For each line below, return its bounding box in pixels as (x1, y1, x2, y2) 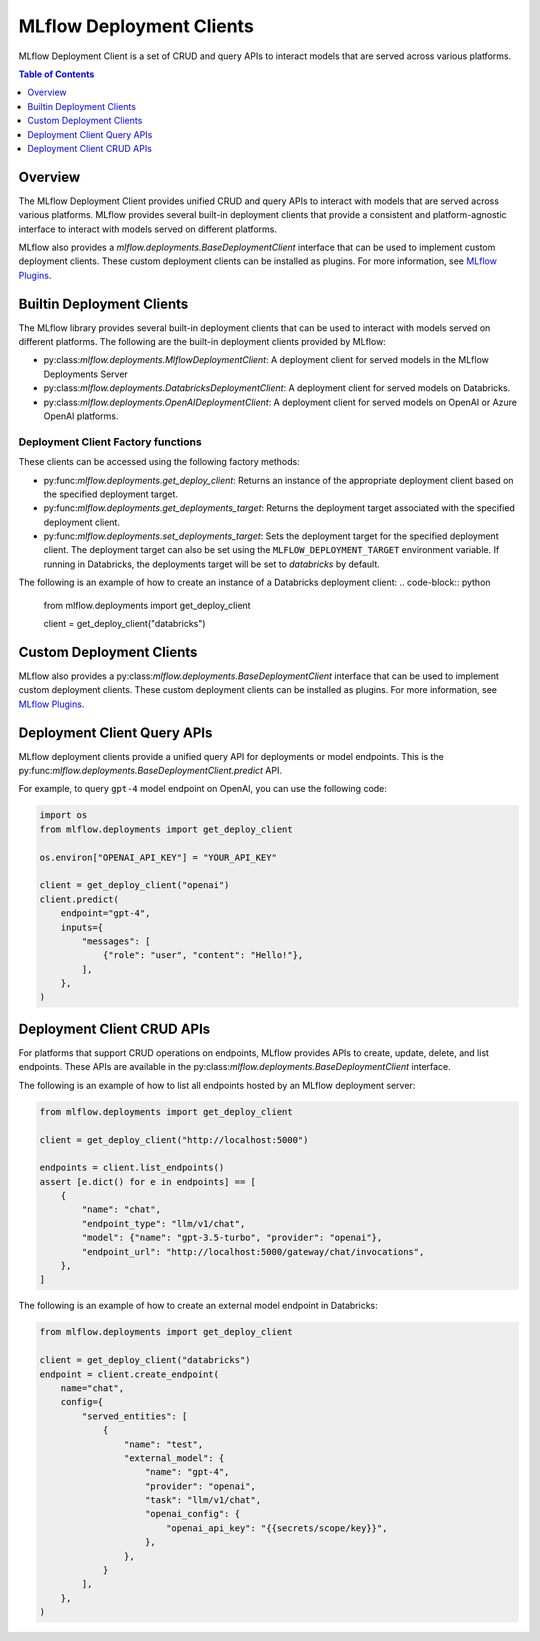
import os (39, 810, 88, 821)
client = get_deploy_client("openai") (39, 880, 230, 891)
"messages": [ (81, 935, 151, 947)
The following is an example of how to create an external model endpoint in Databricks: (18, 1300, 379, 1312)
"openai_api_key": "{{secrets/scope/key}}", (165, 1522, 388, 1534)
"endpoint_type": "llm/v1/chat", (81, 1218, 246, 1229)
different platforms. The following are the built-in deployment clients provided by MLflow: (18, 336, 387, 348)
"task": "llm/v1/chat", (145, 1495, 262, 1506)
